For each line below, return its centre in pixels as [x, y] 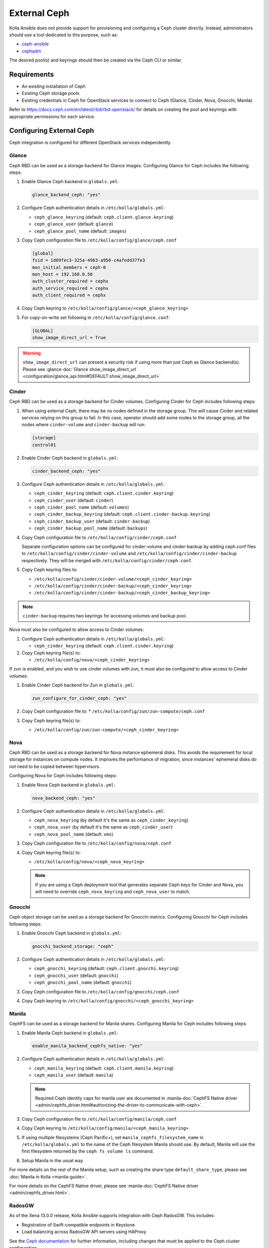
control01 [44, 445]
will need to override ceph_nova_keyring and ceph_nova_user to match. [113, 892]
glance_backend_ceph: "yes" [66, 195]
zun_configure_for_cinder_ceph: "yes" [79, 698]
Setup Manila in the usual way [52, 1160]
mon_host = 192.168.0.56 [63, 274]
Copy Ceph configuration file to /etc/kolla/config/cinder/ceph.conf [99, 537]
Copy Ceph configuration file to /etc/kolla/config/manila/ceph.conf [99, 1119]
